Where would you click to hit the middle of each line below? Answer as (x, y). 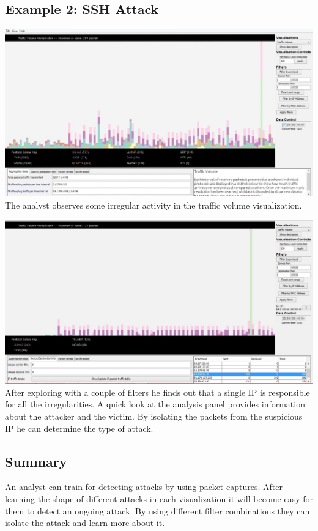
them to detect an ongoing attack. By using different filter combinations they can (157, 511)
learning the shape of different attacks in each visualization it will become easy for (159, 499)
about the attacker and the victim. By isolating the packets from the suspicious (154, 416)
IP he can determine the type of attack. (79, 428)
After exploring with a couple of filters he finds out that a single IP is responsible (157, 392)
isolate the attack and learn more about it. (85, 523)
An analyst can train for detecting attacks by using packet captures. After (144, 487)
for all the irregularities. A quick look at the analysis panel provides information (155, 404)
